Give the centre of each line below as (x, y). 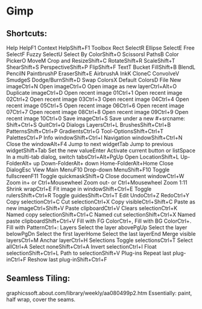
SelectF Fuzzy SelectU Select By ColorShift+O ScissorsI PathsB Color (93, 54)
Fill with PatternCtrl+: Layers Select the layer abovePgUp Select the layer (97, 227)
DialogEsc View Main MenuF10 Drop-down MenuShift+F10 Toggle (88, 170)
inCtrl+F (16, 260)
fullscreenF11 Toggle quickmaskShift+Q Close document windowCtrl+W (95, 176)
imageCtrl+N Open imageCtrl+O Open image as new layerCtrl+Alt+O (91, 86)
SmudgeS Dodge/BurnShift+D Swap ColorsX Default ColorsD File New (94, 80)
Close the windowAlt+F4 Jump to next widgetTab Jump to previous (90, 144)
